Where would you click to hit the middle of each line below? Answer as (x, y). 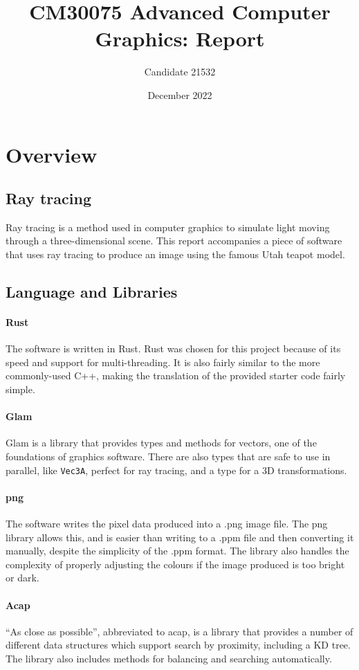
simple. (20, 389)
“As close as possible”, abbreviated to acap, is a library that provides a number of (179, 631)
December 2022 (180, 94)
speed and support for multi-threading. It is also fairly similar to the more (163, 362)
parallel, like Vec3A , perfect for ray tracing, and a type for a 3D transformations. (176, 470)
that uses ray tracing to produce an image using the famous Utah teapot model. (175, 254)
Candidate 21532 (180, 72)
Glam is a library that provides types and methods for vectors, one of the (161, 443)
